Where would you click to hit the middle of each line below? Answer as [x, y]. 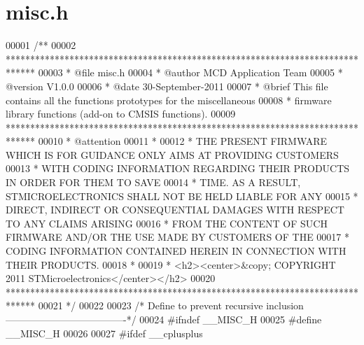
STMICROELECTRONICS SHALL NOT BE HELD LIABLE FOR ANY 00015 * [182, 196]
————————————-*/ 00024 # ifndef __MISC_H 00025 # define [164, 319]
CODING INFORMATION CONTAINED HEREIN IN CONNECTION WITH [176, 251]
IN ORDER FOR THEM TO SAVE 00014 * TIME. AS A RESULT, [153, 182]
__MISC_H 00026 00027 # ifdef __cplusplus [104, 333]
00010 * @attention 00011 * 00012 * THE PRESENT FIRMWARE [183, 141]
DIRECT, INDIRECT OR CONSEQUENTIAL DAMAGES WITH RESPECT [175, 210]
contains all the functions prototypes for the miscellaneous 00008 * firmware [169, 100]
